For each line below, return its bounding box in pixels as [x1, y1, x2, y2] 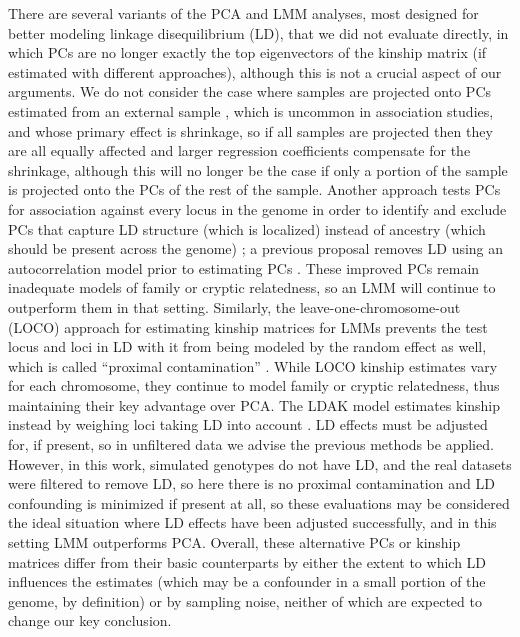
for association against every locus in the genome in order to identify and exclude [8, 198, 507, 219]
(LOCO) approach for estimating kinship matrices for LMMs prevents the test [8, 316, 488, 337]
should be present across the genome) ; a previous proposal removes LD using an [8, 238, 504, 259]
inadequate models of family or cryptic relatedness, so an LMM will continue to [8, 277, 496, 298]
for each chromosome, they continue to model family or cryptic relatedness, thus [8, 375, 500, 396]
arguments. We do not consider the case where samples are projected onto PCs [8, 81, 492, 102]
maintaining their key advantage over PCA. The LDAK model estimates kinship [8, 394, 501, 415]
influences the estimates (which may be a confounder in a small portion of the [8, 571, 486, 592]
